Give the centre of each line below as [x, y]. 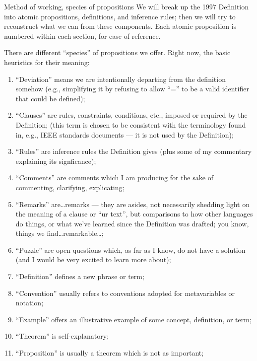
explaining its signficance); [56, 161]
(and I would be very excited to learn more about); [93, 259]
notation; [30, 303]
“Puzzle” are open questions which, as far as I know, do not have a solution [130, 250]
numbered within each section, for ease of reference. [82, 36]
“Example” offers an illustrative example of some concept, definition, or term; [133, 319]
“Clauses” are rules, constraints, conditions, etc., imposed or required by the [131, 115]
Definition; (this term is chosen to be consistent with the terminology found [131, 124]
